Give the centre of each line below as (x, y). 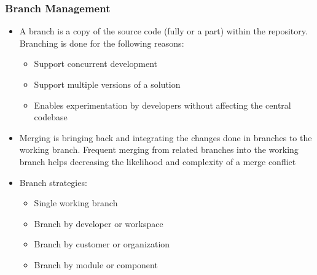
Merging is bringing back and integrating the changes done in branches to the (166, 137)
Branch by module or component (96, 264)
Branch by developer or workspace (99, 223)
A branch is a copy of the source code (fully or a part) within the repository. (163, 31)
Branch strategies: (53, 182)
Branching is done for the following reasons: (102, 43)
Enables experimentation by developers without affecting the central (162, 105)
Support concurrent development (96, 64)
